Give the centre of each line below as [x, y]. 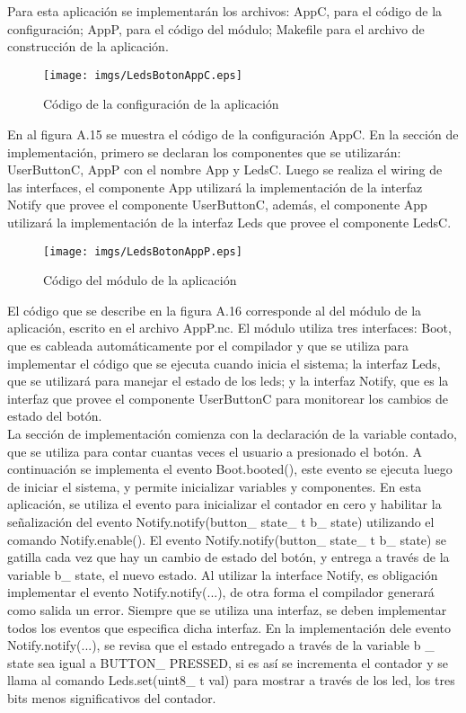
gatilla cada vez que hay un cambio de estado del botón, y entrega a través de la [229, 557]
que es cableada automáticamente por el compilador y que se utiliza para [208, 346]
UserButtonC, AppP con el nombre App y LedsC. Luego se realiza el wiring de [225, 169]
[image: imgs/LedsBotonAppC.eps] [143, 75]
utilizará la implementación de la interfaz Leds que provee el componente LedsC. [229, 222]
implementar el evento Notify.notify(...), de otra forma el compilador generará [221, 592]
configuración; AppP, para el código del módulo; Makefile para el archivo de [216, 28]
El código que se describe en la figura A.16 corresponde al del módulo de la [215, 310]
